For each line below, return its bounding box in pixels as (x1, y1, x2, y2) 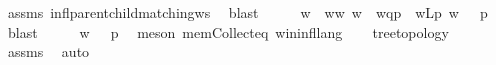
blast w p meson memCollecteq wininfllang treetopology (7, 21, 449, 42)
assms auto (7, 41, 90, 62)
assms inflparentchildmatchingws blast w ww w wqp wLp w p (7, 2, 488, 22)
